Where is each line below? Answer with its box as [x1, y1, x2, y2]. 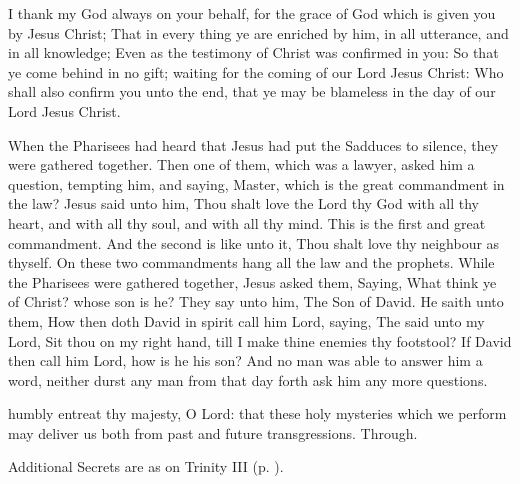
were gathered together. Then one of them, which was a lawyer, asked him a [8, 154, 475, 175]
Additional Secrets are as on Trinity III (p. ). [8, 456, 284, 477]
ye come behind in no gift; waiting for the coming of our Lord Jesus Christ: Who [8, 61, 504, 82]
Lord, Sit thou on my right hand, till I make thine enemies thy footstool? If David [8, 330, 512, 351]
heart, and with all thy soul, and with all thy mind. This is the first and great [8, 212, 486, 233]
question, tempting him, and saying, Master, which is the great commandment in [8, 173, 505, 194]
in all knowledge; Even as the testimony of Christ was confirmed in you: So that [8, 42, 499, 63]
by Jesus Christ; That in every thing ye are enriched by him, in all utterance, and [8, 22, 509, 43]
